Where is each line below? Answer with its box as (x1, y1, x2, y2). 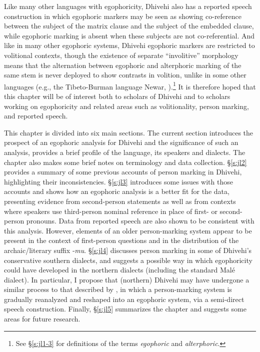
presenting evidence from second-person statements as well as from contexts (4, 195, 236, 206)
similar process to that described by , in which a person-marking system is (4, 284, 232, 294)
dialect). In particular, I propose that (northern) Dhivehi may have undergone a (4, 274, 249, 284)
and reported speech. (4, 110, 68, 121)
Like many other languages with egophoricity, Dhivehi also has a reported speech (4, 1, 252, 11)
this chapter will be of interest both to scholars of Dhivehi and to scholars (4, 91, 230, 101)
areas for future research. (4, 313, 80, 324)
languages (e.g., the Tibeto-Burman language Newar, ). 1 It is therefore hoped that (4, 79, 256, 91)
